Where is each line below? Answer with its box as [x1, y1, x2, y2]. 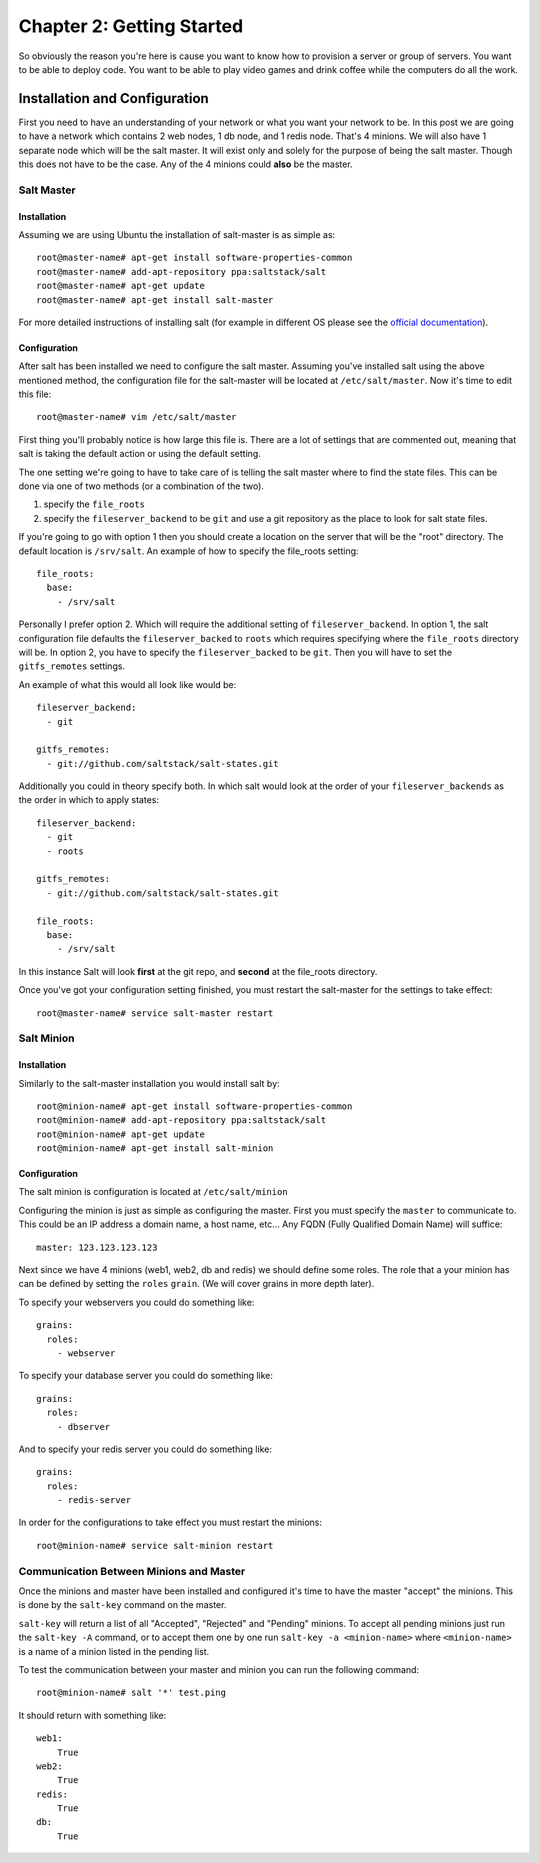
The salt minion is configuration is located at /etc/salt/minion [18, 1186, 289, 1198]
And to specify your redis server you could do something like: [18, 1443, 272, 1455]
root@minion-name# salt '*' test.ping [36, 1687, 227, 1699]
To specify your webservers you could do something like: [18, 1296, 255, 1308]
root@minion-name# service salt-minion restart [36, 1540, 274, 1551]
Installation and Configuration [18, 90, 209, 107]
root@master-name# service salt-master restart [36, 1007, 274, 1019]
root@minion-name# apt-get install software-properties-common [36, 1100, 353, 1112]
